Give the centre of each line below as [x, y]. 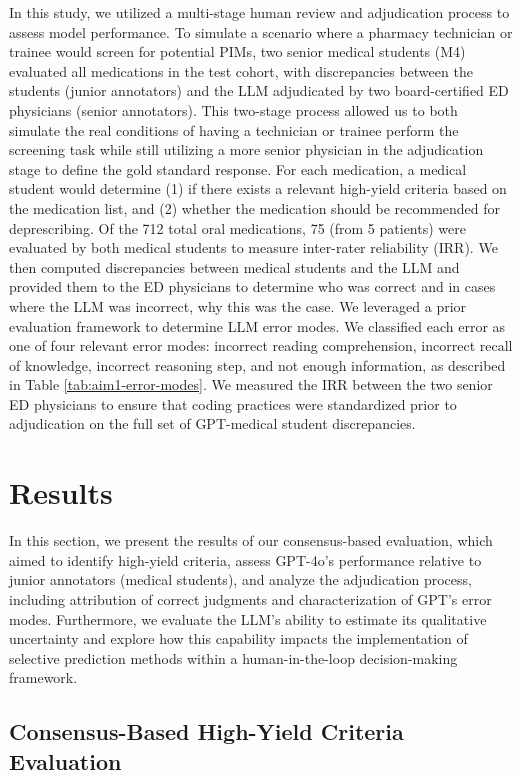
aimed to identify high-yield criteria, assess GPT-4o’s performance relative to [245, 559]
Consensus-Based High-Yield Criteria [206, 731]
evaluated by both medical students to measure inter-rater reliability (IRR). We [253, 247]
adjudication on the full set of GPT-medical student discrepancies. [212, 423]
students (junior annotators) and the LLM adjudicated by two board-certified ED [259, 90]
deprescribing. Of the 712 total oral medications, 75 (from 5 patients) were [237, 227]
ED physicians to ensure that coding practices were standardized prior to [233, 403]
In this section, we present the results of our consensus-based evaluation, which [251, 540]
